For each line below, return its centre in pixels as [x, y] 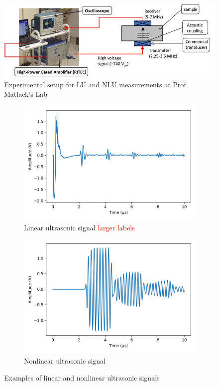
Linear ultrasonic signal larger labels [79, 227]
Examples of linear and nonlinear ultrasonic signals [82, 377]
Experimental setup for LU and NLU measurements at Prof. [96, 84]
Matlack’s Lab [26, 94]
